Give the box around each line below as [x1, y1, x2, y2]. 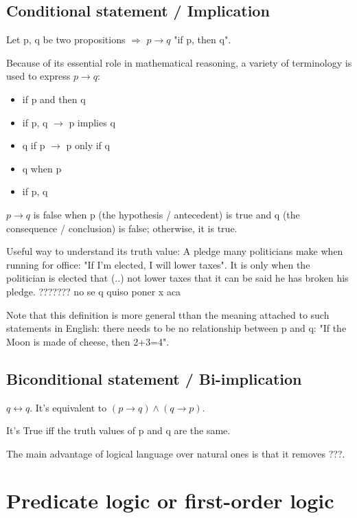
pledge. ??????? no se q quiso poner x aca [6, 284, 181, 298]
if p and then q [22, 91, 86, 106]
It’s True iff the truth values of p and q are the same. [6, 423, 231, 438]
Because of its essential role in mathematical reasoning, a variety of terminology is [6, 55, 352, 69]
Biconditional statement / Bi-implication [6, 368, 302, 389]
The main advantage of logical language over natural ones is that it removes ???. [6, 446, 345, 460]
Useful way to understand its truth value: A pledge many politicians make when [6, 244, 343, 258]
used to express [6, 69, 71, 83]
